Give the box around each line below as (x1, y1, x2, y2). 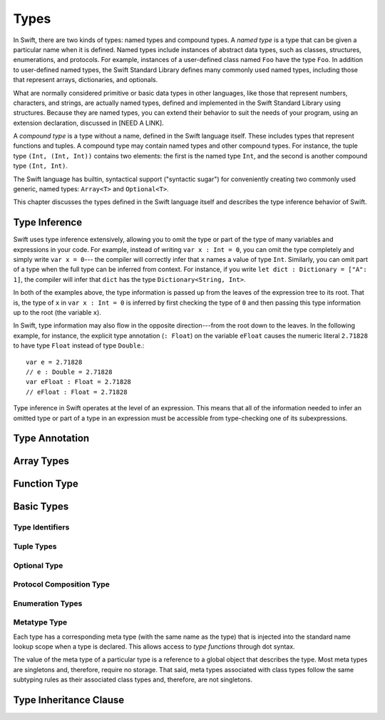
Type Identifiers (13, 522, 70, 532)
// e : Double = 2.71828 (26, 368, 113, 376)
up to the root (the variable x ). (13, 308, 101, 317)
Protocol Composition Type (13, 579, 111, 589)
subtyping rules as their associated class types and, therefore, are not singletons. (13, 675, 253, 684)
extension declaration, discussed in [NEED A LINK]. (13, 118, 164, 127)
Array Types (13, 455, 69, 467)
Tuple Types (13, 541, 57, 551)
